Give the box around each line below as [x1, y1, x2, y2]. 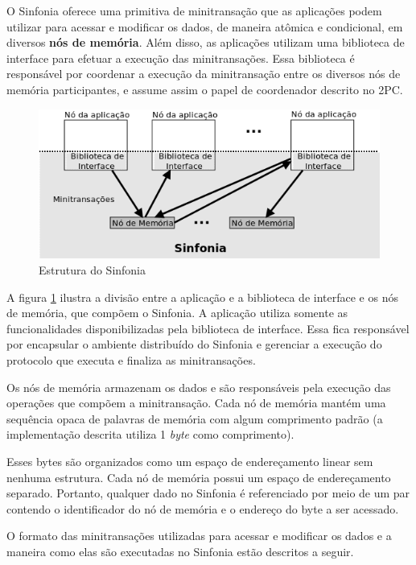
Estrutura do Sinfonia [39, 261, 146, 278]
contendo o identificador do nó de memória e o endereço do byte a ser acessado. [6, 500, 399, 517]
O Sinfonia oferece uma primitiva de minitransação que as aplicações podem [6, 2, 382, 19]
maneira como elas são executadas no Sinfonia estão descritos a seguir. [6, 542, 354, 559]
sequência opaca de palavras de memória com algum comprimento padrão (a [6, 410, 383, 427]
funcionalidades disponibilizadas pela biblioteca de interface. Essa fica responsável [6, 320, 410, 336]
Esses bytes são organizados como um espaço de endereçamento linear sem [6, 452, 373, 469]
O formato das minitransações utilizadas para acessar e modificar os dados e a [6, 527, 392, 544]
